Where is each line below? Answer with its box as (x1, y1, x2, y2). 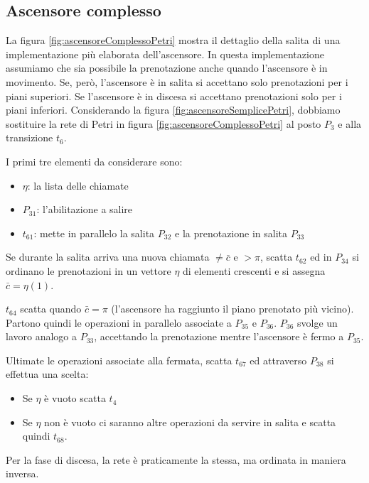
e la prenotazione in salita (175, 225, 288, 240)
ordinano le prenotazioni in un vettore (6, 263, 171, 278)
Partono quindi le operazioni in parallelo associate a (6, 315, 232, 330)
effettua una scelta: (6, 367, 89, 381)
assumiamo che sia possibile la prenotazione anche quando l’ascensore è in (6, 60, 328, 75)
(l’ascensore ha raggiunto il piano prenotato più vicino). (111, 301, 354, 316)
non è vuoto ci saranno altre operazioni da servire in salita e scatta (44, 414, 336, 429)
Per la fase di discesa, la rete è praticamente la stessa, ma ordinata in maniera (6, 452, 346, 467)
